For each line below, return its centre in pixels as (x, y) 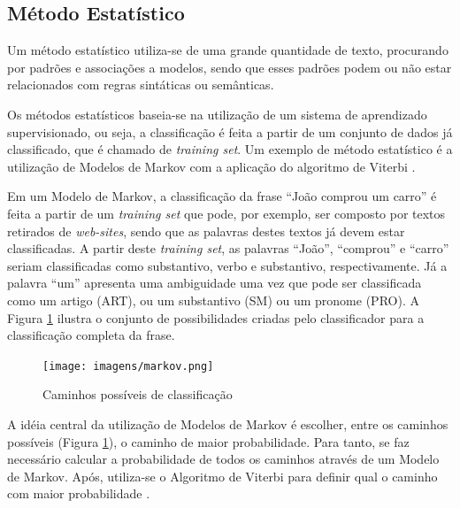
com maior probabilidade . (79, 493)
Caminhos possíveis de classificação (138, 394)
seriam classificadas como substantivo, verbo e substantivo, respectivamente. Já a (227, 265)
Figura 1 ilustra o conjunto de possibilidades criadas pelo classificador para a (216, 317)
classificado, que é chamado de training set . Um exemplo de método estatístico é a (230, 149)
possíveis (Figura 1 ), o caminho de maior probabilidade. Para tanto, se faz (208, 441)
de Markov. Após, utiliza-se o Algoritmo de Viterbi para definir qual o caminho (222, 476)
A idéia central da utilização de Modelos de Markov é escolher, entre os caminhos (228, 423)
